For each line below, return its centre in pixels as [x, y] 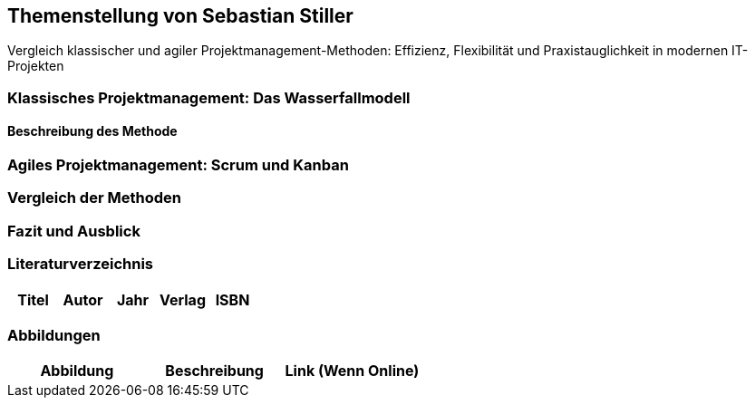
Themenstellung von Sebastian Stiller [180, 16]
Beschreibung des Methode [92, 131]
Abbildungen [54, 335]
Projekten [36, 66]
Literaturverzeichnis [81, 264]
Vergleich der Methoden [94, 198]
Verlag [183, 299]
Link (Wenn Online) [352, 371]
